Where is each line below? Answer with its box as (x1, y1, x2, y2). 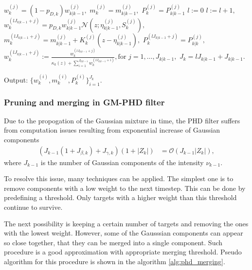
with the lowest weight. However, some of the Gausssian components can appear (4, 228, 243, 238)
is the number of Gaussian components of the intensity (40, 157, 204, 167)
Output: (4, 74, 28, 84)
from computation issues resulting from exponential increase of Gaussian (4, 125, 220, 135)
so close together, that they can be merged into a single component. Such (4, 237, 223, 247)
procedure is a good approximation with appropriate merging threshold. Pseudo (4, 247, 242, 257)
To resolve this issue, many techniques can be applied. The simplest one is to (4, 173, 234, 184)
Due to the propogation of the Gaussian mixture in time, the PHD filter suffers (4, 115, 240, 125)
